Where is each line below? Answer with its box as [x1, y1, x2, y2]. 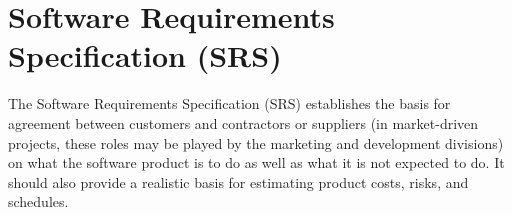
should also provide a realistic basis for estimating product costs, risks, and [8, 171, 469, 192]
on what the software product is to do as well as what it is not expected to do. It [8, 152, 505, 173]
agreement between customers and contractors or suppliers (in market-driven [8, 112, 479, 133]
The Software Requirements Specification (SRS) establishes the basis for [8, 93, 451, 114]
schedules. [8, 191, 69, 212]
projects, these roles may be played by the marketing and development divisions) [8, 132, 504, 153]
